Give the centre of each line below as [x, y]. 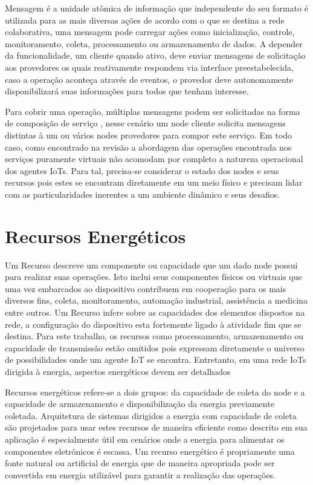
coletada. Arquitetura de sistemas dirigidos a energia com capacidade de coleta [151, 415]
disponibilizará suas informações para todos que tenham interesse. [127, 91]
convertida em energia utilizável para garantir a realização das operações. [140, 474]
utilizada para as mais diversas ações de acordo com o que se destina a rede [145, 20]
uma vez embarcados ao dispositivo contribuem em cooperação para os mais [146, 288]
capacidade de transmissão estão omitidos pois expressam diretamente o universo [155, 347]
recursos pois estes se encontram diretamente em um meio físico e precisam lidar [154, 182]
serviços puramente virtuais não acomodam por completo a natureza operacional [154, 159]
